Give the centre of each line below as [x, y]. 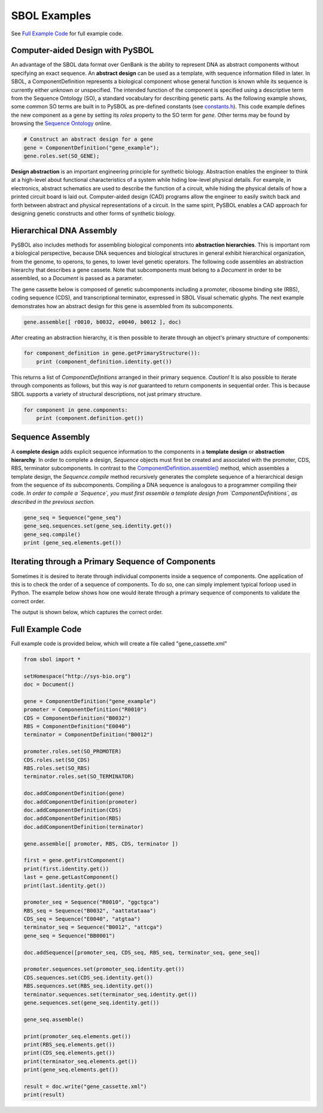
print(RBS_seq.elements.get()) [70, 1044]
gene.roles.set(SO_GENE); [62, 156]
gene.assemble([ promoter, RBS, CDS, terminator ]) [101, 843]
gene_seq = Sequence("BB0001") [70, 936]
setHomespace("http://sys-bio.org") [77, 676]
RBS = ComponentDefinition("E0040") [77, 726]
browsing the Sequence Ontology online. [61, 123]
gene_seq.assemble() [54, 1019]
